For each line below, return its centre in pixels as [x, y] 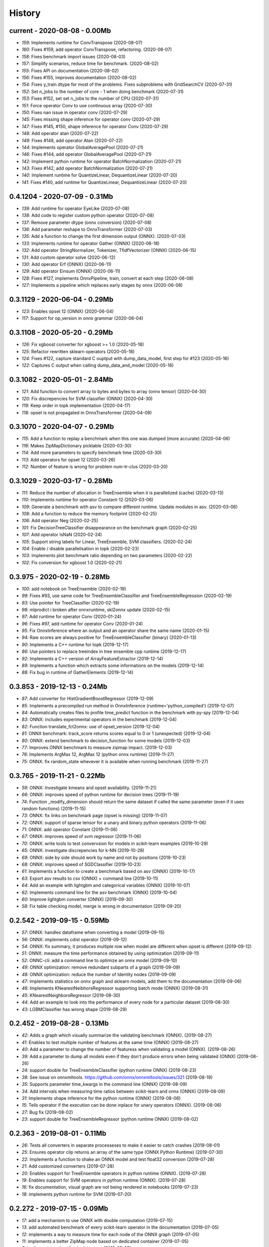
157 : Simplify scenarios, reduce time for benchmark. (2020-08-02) [90, 64]
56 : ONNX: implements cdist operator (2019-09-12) [74, 939]
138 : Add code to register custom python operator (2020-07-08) [88, 215]
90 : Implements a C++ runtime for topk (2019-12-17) [75, 644]
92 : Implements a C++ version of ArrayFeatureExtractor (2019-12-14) [93, 658]
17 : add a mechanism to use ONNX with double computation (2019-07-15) [97, 1220]
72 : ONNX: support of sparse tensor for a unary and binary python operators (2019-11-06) [114, 823]
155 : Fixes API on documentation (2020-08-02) [70, 70]
